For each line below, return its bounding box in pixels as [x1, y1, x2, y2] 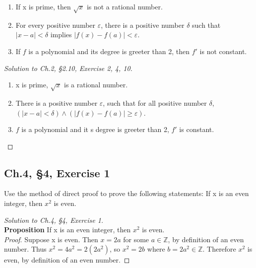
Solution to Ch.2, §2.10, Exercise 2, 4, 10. [4, 63, 132, 73]
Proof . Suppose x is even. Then [4, 234, 98, 244]
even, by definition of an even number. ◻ [4, 255, 130, 265]
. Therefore [202, 244, 236, 254]
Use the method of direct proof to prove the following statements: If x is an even [4, 188, 249, 199]
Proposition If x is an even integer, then [4, 224, 131, 235]
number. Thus [4, 244, 47, 254]
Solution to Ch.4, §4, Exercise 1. [4, 214, 104, 225]
